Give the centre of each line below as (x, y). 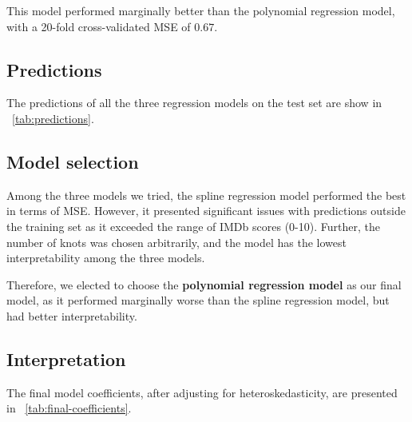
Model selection (73, 161)
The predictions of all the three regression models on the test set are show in (194, 103)
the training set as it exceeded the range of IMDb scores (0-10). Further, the (193, 226)
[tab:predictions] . (53, 118)
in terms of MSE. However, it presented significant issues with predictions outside (206, 211)
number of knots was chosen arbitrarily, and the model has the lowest (176, 242)
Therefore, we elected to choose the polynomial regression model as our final (204, 284)
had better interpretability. (72, 315)
